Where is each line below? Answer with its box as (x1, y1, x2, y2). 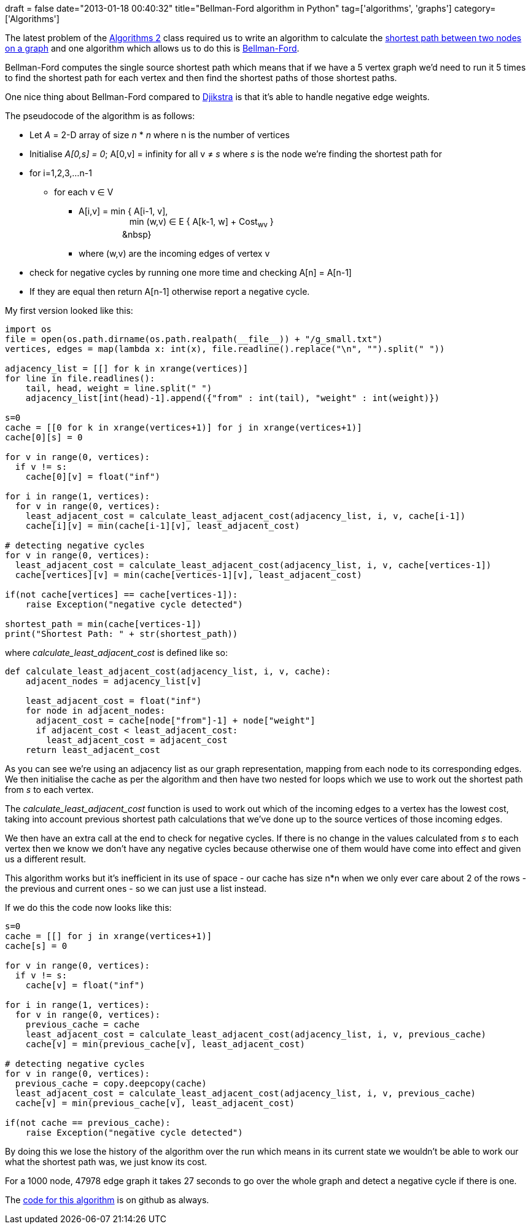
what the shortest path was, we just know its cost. (5, 1156, 207, 1167)
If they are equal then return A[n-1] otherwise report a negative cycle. (29, 286, 310, 297)
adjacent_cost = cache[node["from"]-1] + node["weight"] (36, 715, 316, 725)
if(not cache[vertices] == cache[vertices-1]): (5, 589, 238, 599)
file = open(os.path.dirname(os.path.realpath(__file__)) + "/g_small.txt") (5, 334, 383, 344)
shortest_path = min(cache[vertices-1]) (5, 618, 202, 629)
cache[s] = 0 (5, 940, 68, 951)
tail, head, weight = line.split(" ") (25, 383, 212, 393)
